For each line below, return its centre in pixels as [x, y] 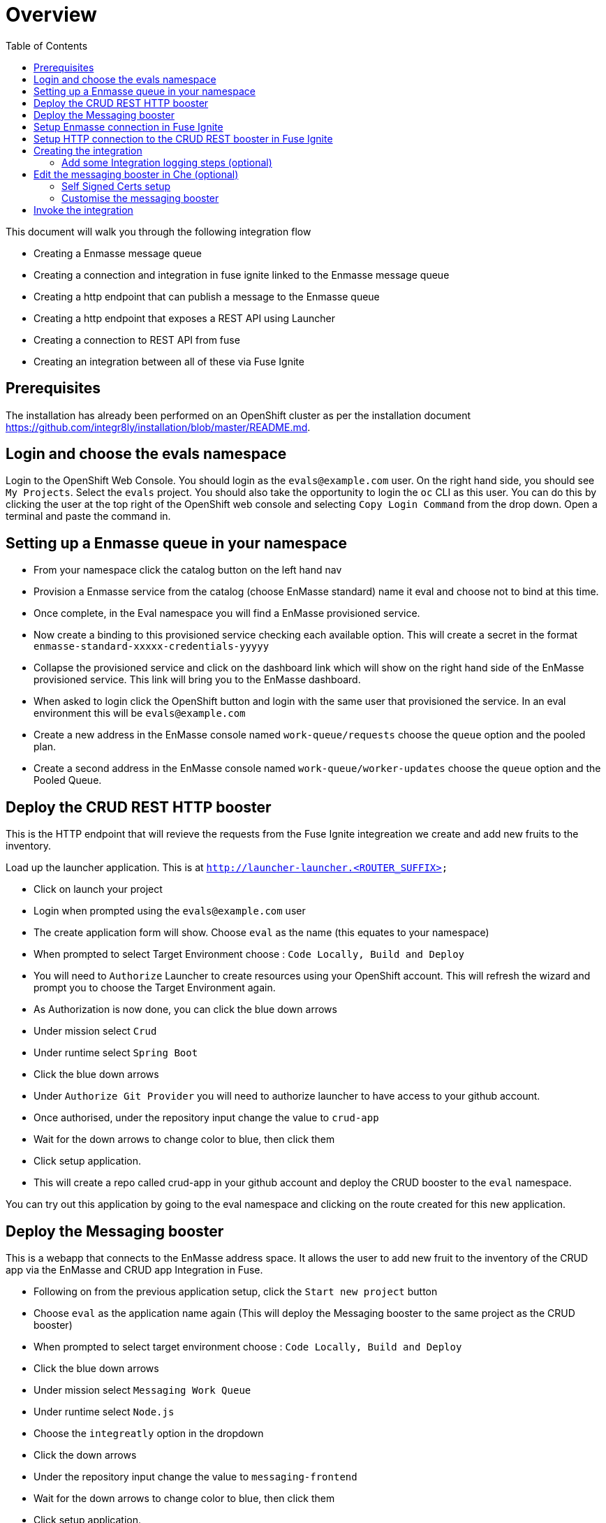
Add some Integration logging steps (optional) [167, 162]
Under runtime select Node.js [104, 1411]
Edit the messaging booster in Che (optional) [136, 174]
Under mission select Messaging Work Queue [142, 1390]
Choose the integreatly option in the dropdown [149, 1433]
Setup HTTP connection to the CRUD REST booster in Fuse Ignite [183, 138]
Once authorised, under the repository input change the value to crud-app [206, 1118]
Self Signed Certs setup [116, 186]
